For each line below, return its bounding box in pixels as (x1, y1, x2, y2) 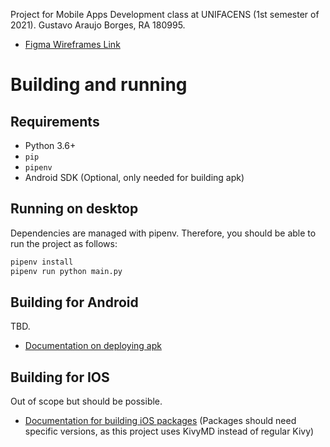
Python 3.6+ (24, 140, 77, 151)
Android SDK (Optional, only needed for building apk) (24, 172, 245, 183)
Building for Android (10, 294, 139, 311)
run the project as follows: (10, 237, 118, 249)
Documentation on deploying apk (24, 340, 162, 352)
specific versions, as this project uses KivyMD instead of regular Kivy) (24, 425, 315, 438)
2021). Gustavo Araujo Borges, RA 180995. (10, 19, 186, 31)
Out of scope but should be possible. (10, 395, 163, 408)
